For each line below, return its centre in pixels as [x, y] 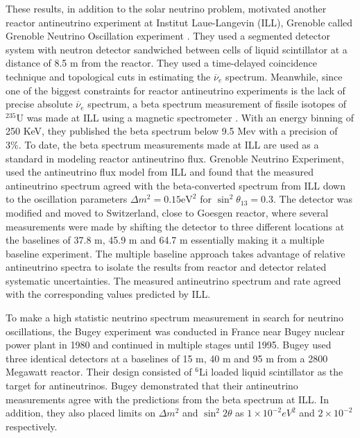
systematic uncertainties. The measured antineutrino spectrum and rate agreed [173, 280]
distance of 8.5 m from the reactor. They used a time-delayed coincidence [161, 63]
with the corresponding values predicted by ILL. [108, 294]
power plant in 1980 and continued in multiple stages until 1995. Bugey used [169, 345]
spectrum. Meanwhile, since [284, 76]
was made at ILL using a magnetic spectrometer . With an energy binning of [190, 117]
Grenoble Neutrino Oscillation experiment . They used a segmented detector [168, 36]
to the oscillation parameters [67, 199]
